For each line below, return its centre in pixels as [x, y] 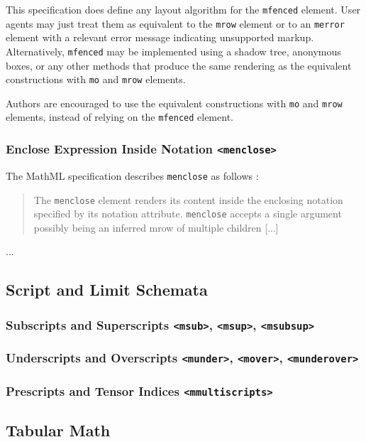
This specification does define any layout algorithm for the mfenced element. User [183, 9]
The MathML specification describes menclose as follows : [132, 175]
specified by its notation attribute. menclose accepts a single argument [188, 214]
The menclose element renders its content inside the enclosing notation [188, 199]
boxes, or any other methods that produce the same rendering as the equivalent [179, 65]
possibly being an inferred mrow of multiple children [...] [156, 227]
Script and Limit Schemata [107, 290]
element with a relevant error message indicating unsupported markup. [160, 37]
